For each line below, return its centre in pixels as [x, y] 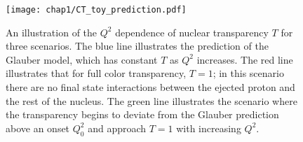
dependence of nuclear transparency [192, 32]
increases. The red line [245, 59]
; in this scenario [248, 73]
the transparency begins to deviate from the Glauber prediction [142, 114]
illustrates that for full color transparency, [96, 73]
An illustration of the [52, 32]
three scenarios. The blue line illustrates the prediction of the [137, 46]
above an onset [38, 128]
